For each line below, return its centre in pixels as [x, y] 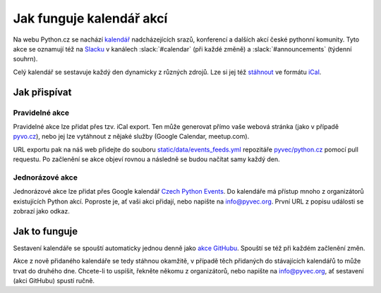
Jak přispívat [42, 92]
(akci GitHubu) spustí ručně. [54, 281]
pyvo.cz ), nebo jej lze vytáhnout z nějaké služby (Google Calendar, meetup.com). [131, 137]
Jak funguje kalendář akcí [90, 18]
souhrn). [25, 59]
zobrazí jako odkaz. [41, 211]
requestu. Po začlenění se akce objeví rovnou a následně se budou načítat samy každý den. [146, 159]
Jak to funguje [46, 231]
